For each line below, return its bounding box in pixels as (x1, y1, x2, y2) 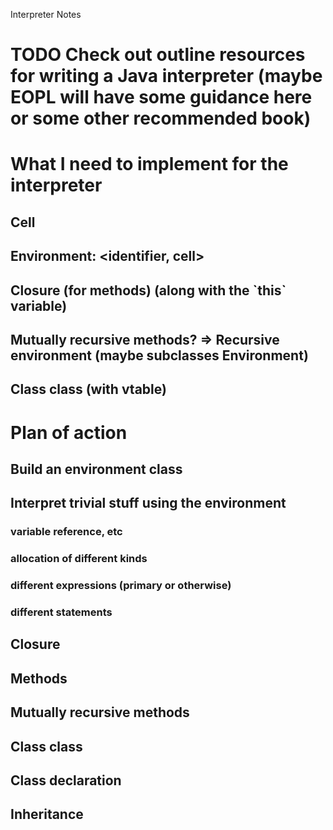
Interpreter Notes (10, 9, 82, 20)
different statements (10, 605, 113, 619)
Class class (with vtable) (10, 381, 167, 398)
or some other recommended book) (10, 107, 312, 130)
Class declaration (10, 772, 122, 789)
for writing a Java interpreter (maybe (10, 65, 323, 88)
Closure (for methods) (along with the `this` (10, 282, 287, 299)
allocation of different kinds (10, 552, 148, 566)
